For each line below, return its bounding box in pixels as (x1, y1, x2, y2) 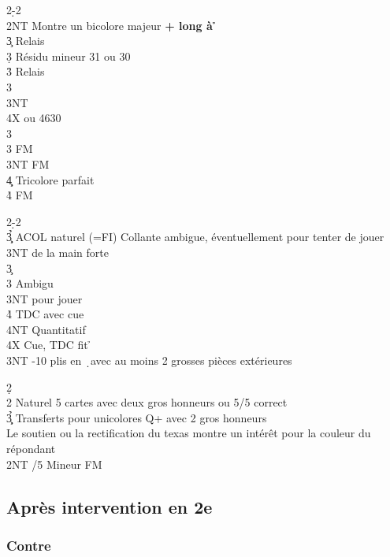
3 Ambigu (6, 275, 54, 291)
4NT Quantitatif (6, 321, 86, 337)
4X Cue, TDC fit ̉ (6, 336, 92, 353)
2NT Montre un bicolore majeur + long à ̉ (6, 17, 217, 33)
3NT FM (6, 155, 50, 172)
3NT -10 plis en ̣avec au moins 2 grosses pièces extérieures (6, 352, 292, 369)
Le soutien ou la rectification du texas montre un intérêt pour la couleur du (6, 425, 371, 441)
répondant (6, 440, 56, 457)
